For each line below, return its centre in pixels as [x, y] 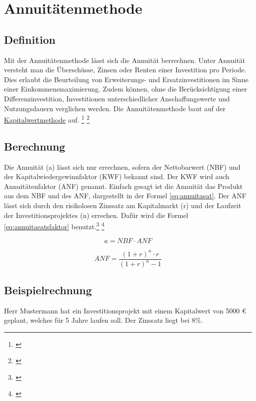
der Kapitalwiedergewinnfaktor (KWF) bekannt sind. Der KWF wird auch [117, 176]
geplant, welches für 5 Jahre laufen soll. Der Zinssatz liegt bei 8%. [104, 320]
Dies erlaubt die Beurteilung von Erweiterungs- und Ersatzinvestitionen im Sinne [126, 79]
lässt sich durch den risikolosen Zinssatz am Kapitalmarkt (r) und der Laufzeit [123, 205]
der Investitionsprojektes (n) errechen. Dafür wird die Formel [96, 215]
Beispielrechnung [48, 290]
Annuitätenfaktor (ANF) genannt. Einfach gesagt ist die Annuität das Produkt [123, 186]
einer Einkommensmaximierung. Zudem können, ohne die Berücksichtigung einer [126, 89]
